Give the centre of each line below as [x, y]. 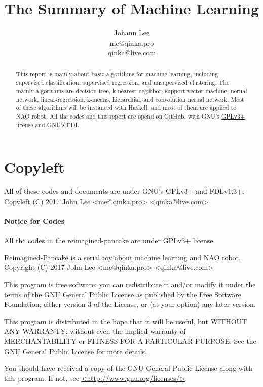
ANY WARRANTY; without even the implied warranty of [95, 331]
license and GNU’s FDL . [48, 124]
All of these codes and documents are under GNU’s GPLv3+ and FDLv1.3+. [124, 191]
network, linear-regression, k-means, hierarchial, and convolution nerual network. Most [130, 99]
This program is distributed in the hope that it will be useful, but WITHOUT [126, 321]
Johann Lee [132, 33]
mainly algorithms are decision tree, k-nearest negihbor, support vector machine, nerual [131, 91]
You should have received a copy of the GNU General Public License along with [128, 368]
